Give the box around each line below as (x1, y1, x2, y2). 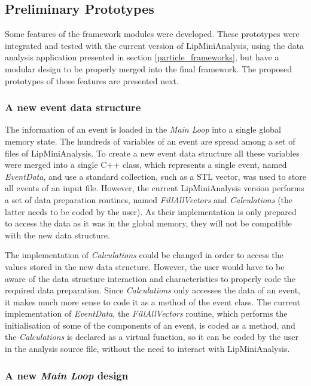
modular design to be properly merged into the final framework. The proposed (5, 62, 292, 75)
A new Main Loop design (5, 367, 129, 382)
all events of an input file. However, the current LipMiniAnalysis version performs (5, 182, 304, 194)
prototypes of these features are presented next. (5, 74, 179, 87)
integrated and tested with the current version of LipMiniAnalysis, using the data (5, 39, 304, 51)
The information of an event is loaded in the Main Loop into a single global (5, 123, 281, 136)
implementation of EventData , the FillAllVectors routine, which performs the (5, 307, 288, 320)
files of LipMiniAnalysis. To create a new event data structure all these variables (5, 146, 300, 159)
